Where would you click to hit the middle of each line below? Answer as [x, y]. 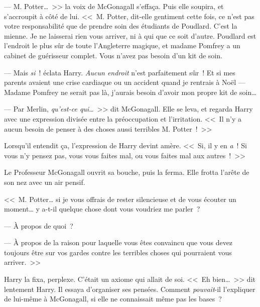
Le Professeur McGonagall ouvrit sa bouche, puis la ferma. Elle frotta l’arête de [127, 172]
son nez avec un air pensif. [45, 182]
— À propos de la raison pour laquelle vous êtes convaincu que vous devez [118, 242]
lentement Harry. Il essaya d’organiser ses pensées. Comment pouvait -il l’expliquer [130, 289]
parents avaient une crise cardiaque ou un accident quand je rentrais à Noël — [125, 82]
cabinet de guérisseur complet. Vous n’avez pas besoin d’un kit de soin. [113, 55]
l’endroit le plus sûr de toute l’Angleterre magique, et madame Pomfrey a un [122, 45]
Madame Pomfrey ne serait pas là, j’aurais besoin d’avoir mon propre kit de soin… [130, 92]
